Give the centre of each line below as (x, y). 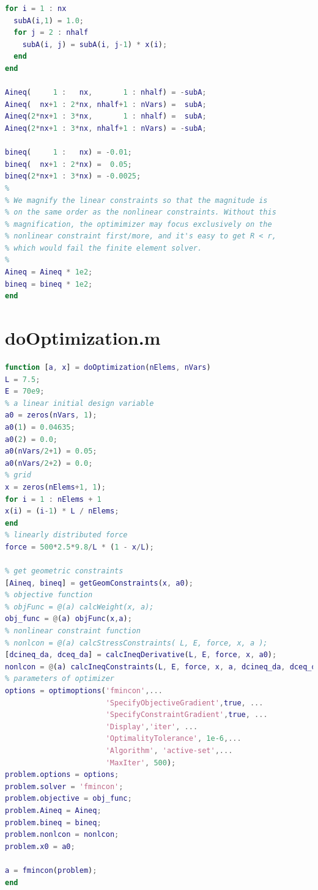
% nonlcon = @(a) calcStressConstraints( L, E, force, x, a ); (136, 643)
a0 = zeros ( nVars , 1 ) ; (51, 415)
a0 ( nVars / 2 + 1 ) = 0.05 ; (51, 451)
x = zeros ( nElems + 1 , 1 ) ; (55, 487)
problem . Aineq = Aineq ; (53, 810)
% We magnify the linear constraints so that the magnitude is (136, 200)
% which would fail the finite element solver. (104, 248)
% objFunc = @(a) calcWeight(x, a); (79, 607)
